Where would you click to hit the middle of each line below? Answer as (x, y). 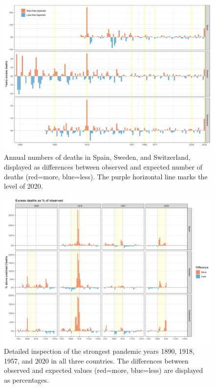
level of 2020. (23, 186)
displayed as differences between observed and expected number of (103, 166)
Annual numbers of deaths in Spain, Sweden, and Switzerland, (97, 157)
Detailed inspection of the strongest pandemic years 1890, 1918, (99, 351)
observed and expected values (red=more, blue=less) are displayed (104, 370)
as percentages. (26, 379)
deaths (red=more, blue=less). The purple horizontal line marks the (106, 176)
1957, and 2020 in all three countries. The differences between (96, 360)
